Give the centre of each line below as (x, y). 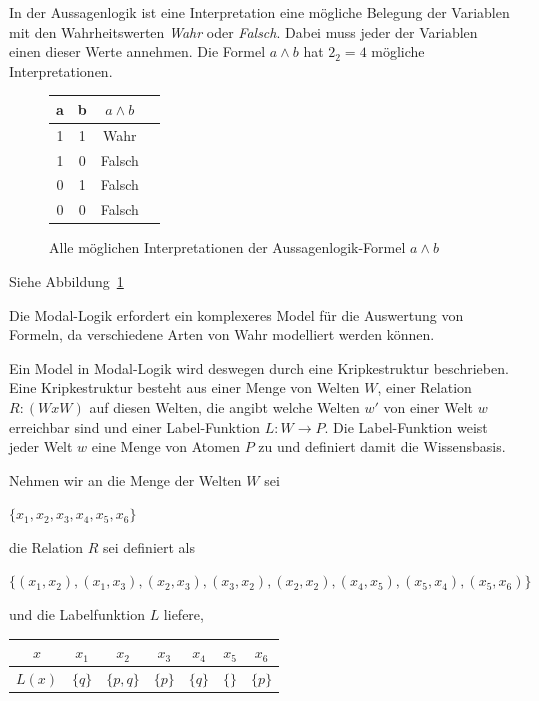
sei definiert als (149, 546)
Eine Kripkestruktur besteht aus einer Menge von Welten (184, 387)
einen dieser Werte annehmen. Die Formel (137, 51)
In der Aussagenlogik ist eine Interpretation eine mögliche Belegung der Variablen (259, 12)
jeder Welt (41, 446)
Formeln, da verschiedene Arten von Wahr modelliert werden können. (222, 334)
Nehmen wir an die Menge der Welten (125, 479)
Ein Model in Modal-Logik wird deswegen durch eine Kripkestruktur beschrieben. (259, 367)
